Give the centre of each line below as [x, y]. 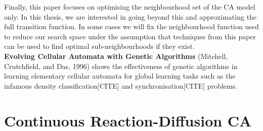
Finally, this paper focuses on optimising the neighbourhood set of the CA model [130, 7]
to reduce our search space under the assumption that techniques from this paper [130, 36]
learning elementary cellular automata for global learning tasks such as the [120, 76]
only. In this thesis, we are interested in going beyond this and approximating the [130, 16]
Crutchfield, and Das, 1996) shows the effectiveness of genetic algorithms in [121, 66]
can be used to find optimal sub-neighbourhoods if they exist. [99, 46]
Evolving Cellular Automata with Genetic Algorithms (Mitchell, [116, 56]
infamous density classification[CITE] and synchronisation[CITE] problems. [121, 85]
